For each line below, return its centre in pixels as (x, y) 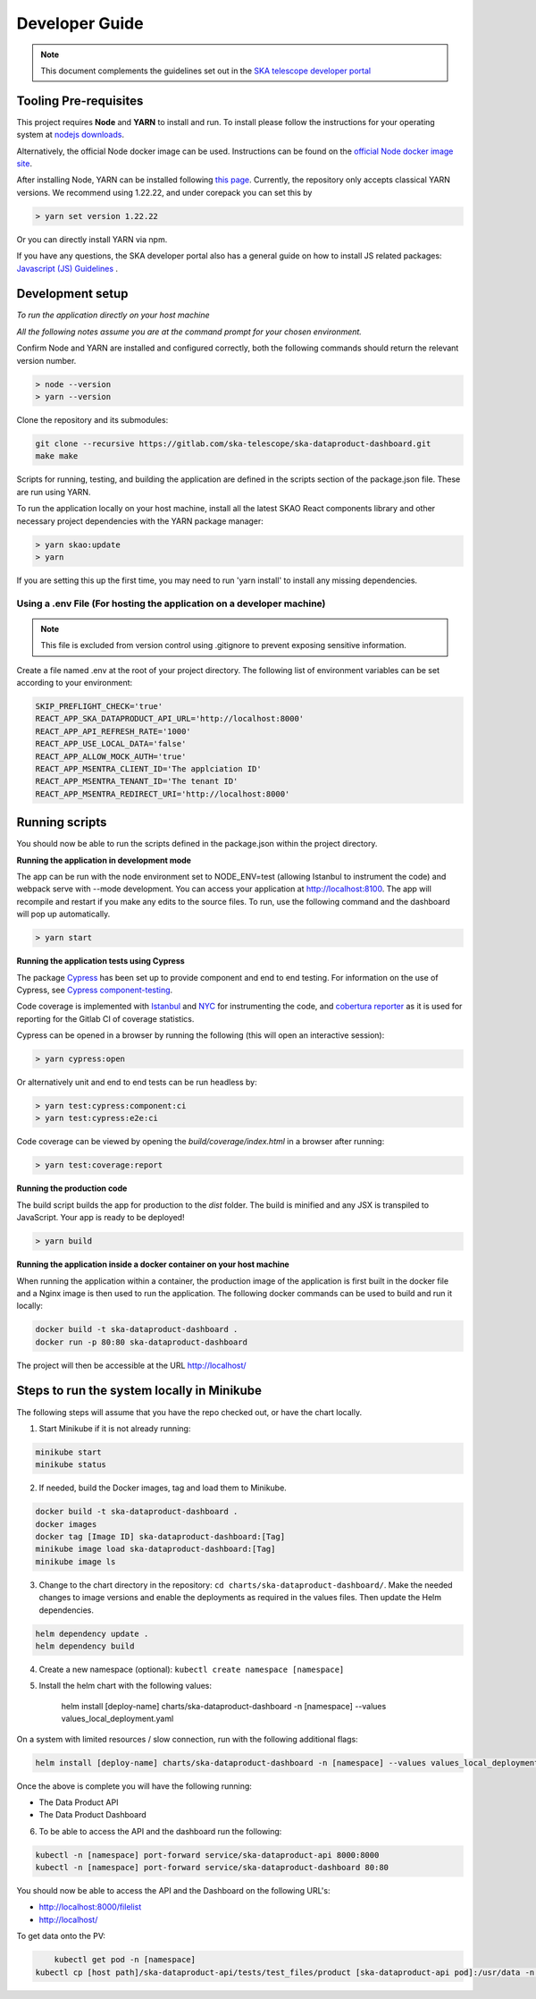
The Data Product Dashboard (92, 1815)
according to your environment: (75, 683)
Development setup (72, 294)
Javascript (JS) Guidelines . (67, 268)
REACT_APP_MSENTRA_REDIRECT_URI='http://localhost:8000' (163, 794)
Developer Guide (80, 23)
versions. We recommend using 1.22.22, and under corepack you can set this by (164, 192)
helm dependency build (85, 1646)
